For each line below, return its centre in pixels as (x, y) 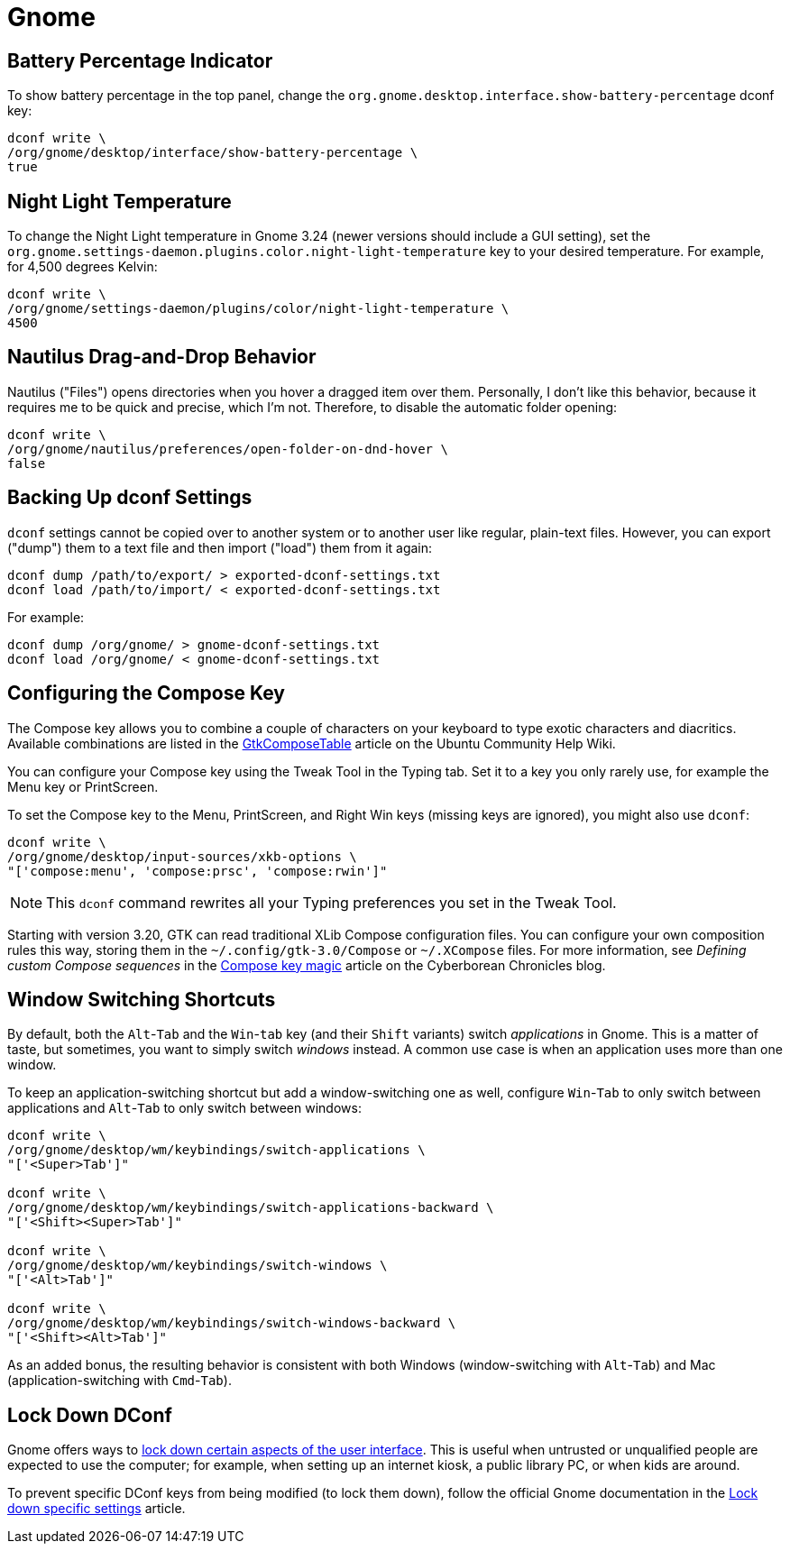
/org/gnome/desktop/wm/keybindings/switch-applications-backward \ (251, 1208)
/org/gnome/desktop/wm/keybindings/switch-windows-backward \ (232, 1323)
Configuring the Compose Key (146, 693)
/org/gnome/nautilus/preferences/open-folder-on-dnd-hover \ (228, 449)
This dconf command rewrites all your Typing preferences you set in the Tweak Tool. (331, 902)
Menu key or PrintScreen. (83, 786)
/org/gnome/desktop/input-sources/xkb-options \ (182, 856)
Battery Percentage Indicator (140, 60)
